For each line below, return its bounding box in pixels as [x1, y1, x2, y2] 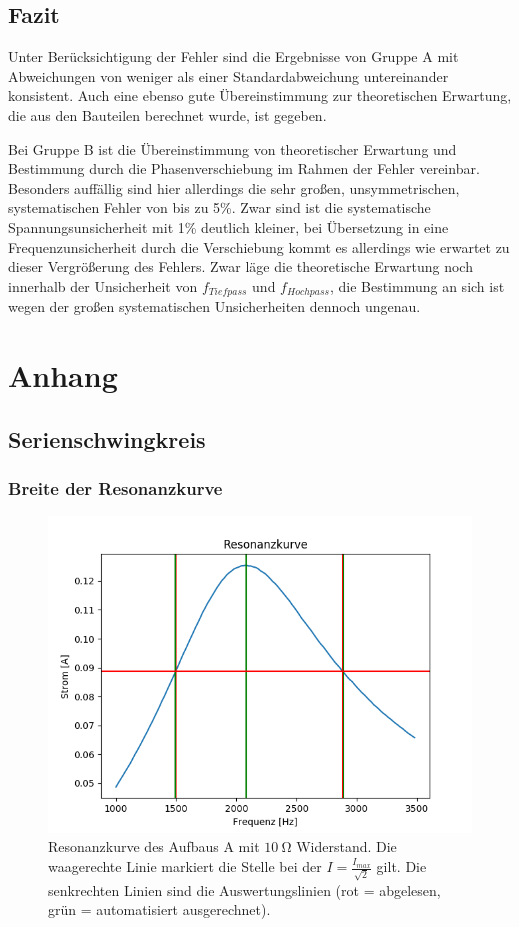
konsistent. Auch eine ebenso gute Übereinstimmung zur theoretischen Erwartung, [8, 85, 512, 106]
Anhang [8, 354, 118, 395]
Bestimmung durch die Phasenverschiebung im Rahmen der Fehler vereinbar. [8, 158, 480, 179]
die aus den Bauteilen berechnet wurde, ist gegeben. [8, 104, 327, 125]
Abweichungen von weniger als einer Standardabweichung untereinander [8, 65, 449, 86]
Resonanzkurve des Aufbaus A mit [48, 836, 260, 857]
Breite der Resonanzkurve [8, 475, 223, 500]
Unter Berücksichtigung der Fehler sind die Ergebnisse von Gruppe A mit [8, 46, 459, 67]
